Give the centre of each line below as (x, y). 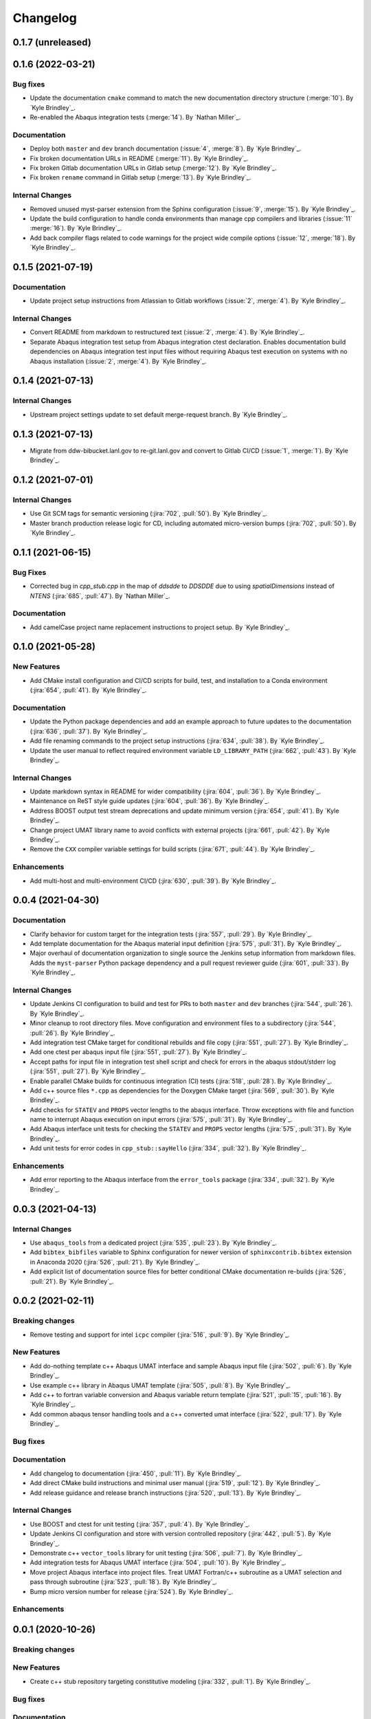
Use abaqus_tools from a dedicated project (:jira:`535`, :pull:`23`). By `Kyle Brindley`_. (154, 1242)
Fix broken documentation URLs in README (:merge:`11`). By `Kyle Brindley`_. (139, 158)
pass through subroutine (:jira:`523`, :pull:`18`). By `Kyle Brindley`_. (124, 1582)
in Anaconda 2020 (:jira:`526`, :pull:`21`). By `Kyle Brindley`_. (115, 1262)
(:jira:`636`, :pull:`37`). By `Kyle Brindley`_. (89, 731)
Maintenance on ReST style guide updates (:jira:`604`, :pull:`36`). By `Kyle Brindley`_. (149, 801)
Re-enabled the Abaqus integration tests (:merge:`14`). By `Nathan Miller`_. (135, 118)
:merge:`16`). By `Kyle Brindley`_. (76, 228)
